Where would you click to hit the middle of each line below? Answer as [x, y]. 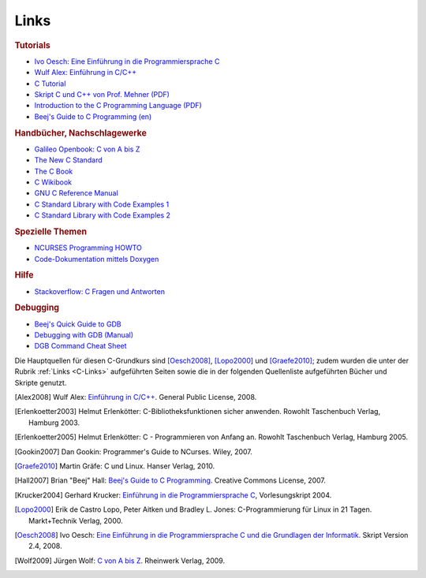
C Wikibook [53, 182]
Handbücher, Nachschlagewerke [81, 132]
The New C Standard [68, 160]
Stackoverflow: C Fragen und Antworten [100, 291]
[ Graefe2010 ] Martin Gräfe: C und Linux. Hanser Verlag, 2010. [115, 466]
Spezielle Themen [50, 231]
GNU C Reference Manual [76, 193]
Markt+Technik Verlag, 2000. [76, 520]
